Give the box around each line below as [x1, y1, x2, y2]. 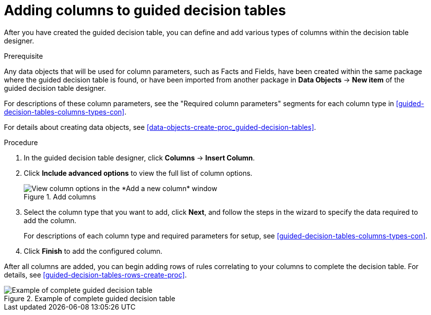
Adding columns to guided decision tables [4, 2, 286, 19]
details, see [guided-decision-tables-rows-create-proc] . [4, 270, 187, 279]
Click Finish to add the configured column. [24, 246, 162, 255]
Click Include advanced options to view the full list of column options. [24, 168, 253, 177]
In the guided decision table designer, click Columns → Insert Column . [24, 153, 255, 162]
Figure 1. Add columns [24, 192, 96, 201]
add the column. [24, 216, 77, 225]
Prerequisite [4, 51, 43, 60]
